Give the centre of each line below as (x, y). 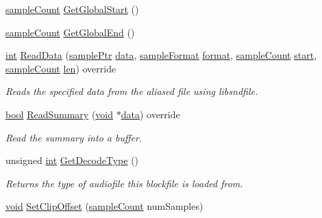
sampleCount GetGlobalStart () (72, 9)
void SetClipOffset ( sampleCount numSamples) (104, 206)
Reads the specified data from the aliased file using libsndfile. (132, 91)
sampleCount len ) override (61, 68)
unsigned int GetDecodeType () (72, 160)
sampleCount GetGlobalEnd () (70, 32)
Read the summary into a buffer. (74, 137)
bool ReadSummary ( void (60, 114)
